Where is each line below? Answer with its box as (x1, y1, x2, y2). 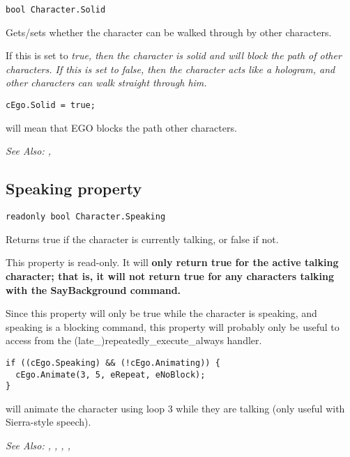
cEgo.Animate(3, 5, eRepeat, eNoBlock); (15, 369, 206, 380)
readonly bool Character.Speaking (6, 212, 166, 222)
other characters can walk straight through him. (6, 75, 207, 90)
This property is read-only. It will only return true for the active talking (6, 255, 339, 270)
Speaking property (6, 178, 142, 199)
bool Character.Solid (6, 5, 106, 15)
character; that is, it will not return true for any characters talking (6, 268, 335, 283)
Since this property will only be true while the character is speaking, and (6, 306, 317, 320)
